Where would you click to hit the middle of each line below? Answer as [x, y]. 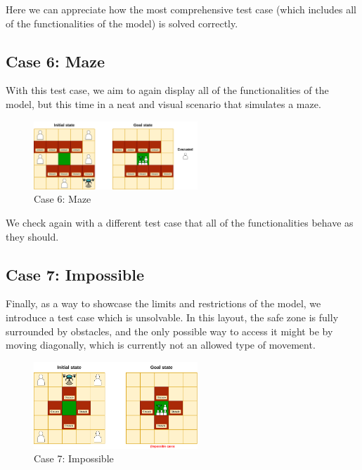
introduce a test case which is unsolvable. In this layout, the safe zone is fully [172, 317]
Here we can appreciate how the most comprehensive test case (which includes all [181, 9]
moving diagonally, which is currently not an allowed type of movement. [161, 345]
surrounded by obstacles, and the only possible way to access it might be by [169, 331]
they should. [32, 236]
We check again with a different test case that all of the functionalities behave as [180, 222]
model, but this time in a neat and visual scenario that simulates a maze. [163, 103]
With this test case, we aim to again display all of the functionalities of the [167, 90]
